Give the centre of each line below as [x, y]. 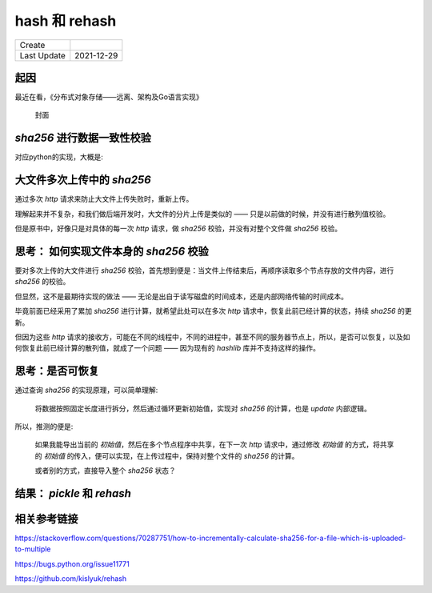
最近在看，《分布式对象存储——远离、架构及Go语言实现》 [109, 97]
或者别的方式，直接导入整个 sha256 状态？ [105, 471]
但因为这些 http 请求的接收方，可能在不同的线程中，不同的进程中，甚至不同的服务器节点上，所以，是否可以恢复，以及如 [212, 337]
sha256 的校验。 [42, 282]
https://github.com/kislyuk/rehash [71, 579]
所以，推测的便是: [44, 426]
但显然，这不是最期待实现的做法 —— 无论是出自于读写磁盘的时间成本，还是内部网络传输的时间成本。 [181, 296]
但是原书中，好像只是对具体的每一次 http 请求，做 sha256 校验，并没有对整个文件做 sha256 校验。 [178, 229]
